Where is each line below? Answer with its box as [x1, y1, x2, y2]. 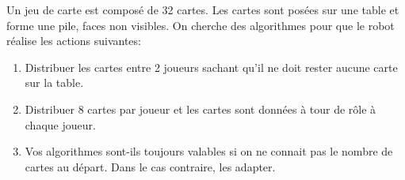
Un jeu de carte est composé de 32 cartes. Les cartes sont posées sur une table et [6, 2, 399, 17]
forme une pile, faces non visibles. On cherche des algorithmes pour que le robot [6, 17, 395, 33]
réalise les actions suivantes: [6, 32, 141, 49]
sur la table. [25, 74, 84, 91]
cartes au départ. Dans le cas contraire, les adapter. [25, 158, 276, 174]
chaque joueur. [25, 116, 96, 133]
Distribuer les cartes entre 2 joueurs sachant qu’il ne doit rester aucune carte [25, 58, 398, 75]
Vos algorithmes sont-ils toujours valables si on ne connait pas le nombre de [25, 143, 393, 159]
